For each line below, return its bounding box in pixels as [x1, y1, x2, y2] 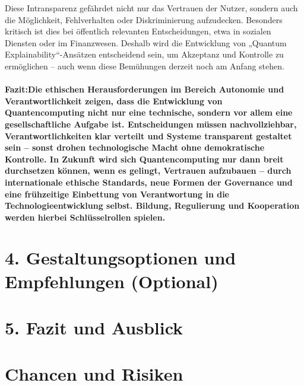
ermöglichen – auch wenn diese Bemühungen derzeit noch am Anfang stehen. [5, 59, 284, 72]
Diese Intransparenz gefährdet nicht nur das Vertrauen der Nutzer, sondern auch [5, 2, 298, 14]
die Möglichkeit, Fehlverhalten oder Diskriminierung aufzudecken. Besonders [5, 13, 283, 25]
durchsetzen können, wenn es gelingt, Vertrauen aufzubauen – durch [5, 164, 292, 177]
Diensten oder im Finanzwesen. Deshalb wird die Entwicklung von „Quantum [5, 36, 287, 49]
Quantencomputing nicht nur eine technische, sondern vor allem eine [5, 106, 293, 119]
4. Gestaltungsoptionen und [5, 245, 236, 270]
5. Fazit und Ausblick [5, 315, 183, 340]
